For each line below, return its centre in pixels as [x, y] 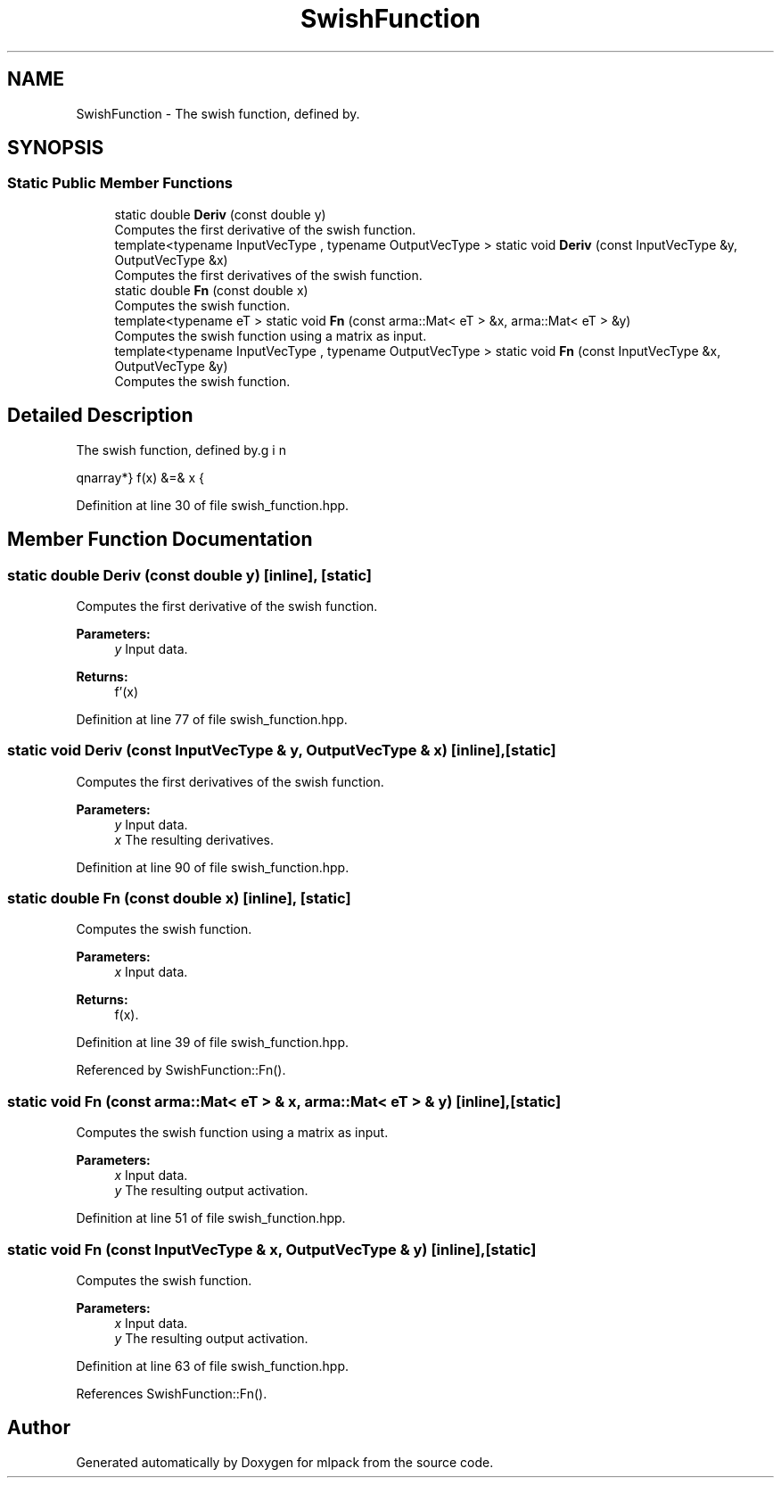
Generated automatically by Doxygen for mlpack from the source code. [285, 1462]
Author [39, 1428]
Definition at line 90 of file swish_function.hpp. [213, 867]
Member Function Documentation [160, 540]
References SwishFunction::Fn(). [172, 1393]
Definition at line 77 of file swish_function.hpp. [212, 719]
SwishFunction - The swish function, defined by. [218, 113]
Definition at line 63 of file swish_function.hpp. [212, 1365]
